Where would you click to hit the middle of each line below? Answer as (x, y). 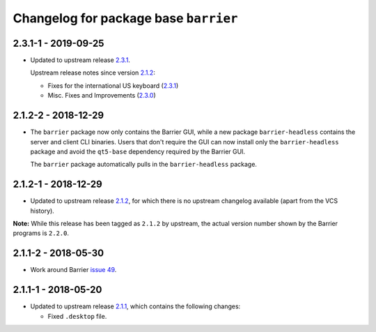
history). (42, 211)
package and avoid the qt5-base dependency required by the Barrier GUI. (138, 151)
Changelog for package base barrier (125, 18)
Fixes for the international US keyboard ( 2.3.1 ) (113, 85)
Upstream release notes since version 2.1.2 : (93, 73)
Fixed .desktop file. (77, 316)
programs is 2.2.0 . (41, 233)
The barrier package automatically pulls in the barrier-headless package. (144, 165)
